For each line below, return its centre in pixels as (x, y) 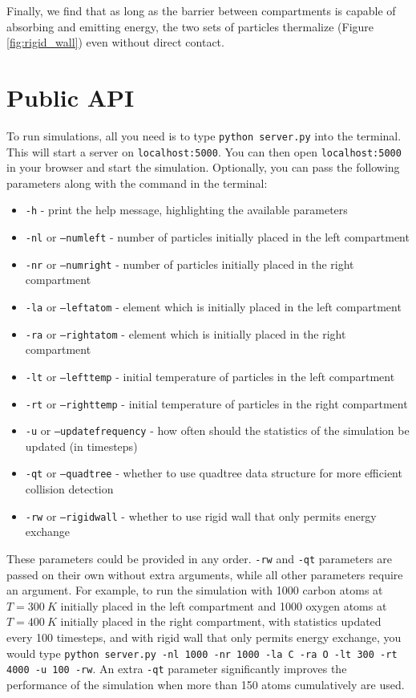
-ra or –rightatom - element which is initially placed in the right (186, 333)
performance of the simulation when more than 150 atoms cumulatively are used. (206, 684)
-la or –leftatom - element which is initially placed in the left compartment (213, 306)
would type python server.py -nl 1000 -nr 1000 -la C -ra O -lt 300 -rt (202, 653)
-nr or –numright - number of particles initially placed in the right (190, 264)
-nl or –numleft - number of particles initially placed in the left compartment (217, 237)
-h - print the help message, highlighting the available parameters (186, 210)
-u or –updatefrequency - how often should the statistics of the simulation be (217, 430)
